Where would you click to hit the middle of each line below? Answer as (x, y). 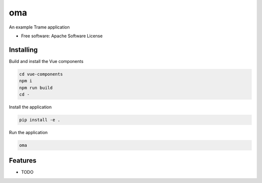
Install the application (30, 107)
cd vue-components (41, 74)
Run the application (28, 132)
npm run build (36, 88)
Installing (24, 50)
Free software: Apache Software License (62, 36)
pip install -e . (40, 120)
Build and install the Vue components (46, 61)
